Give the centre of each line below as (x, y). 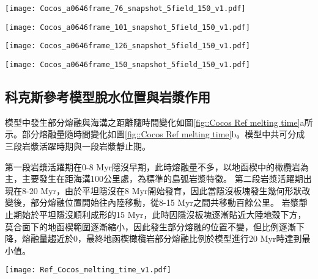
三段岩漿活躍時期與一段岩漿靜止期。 (78, 146)
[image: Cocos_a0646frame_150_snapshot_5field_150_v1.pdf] (128, 64)
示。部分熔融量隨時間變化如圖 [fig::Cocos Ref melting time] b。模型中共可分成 (155, 134)
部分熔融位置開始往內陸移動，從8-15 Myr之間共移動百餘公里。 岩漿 (165, 202)
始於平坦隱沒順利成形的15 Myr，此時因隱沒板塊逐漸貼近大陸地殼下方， (164, 214)
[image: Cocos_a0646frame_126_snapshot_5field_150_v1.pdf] (128, 46)
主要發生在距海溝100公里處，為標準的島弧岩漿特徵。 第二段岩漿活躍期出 (167, 179)
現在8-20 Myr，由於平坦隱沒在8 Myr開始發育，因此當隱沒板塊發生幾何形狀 (153, 190)
